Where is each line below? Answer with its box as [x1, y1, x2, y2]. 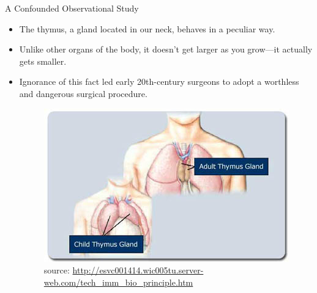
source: [43, 264, 70, 277]
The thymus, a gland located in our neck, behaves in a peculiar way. [19, 22, 275, 35]
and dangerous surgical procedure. [19, 87, 147, 99]
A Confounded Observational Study [5, 2, 139, 14]
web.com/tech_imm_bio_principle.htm [43, 275, 193, 288]
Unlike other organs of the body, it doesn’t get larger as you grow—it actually [19, 43, 313, 56]
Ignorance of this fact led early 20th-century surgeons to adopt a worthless [19, 75, 299, 88]
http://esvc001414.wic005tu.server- [72, 264, 204, 277]
